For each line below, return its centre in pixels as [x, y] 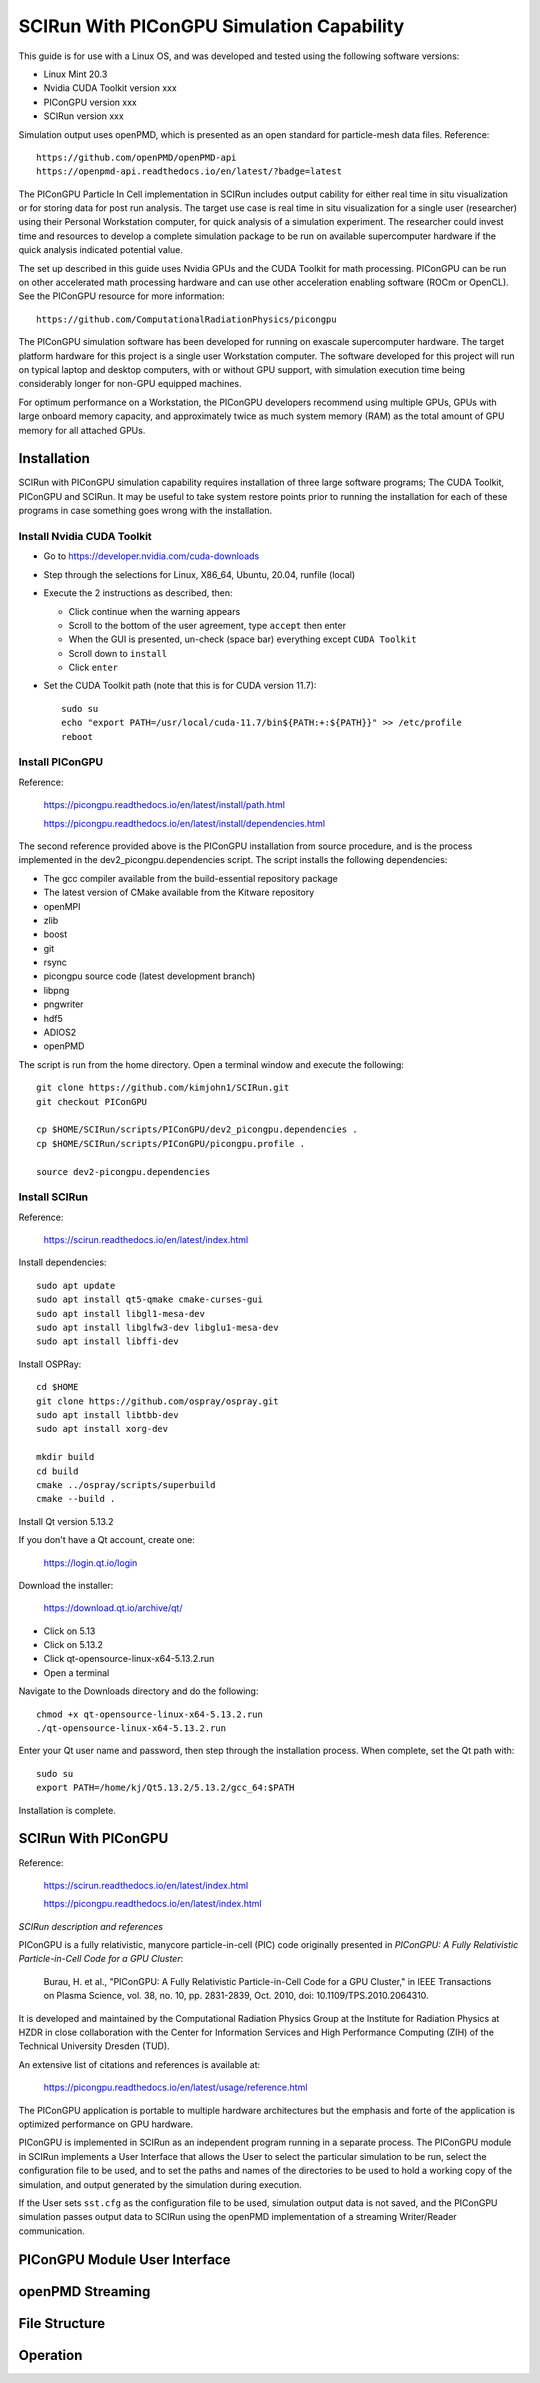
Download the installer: [66, 1585]
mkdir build [65, 1457]
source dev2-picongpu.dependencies [123, 1171]
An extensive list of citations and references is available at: [139, 2064]
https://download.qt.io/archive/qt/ [113, 1608]
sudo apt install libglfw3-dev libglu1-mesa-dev [157, 1328]
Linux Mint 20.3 [75, 74]
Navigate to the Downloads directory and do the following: [138, 1691]
